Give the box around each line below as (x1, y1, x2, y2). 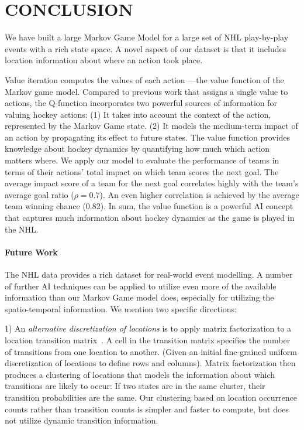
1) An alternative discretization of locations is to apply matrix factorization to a (5, 322, 292, 335)
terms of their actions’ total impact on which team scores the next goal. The (5, 165, 279, 178)
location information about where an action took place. (5, 54, 203, 66)
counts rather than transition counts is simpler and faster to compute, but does (5, 402, 289, 415)
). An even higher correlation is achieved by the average (99, 188, 299, 200)
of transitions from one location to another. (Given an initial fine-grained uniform (5, 345, 297, 357)
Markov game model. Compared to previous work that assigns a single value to (5, 85, 288, 97)
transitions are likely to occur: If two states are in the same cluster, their (5, 380, 265, 392)
